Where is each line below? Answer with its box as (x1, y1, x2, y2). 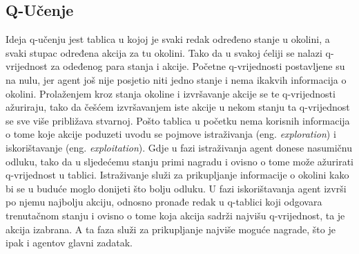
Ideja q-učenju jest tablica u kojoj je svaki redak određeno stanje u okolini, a (6, 32, 330, 46)
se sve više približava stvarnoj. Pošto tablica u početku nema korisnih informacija (6, 113, 350, 127)
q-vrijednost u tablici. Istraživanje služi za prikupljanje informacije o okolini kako (6, 167, 349, 182)
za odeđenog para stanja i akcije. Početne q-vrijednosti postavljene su (50, 59, 345, 73)
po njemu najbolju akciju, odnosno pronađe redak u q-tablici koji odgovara (6, 194, 322, 209)
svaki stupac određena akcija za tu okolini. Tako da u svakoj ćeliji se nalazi (6, 45, 322, 60)
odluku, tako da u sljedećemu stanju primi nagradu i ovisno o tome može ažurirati (6, 154, 354, 168)
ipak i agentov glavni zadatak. (6, 235, 133, 250)
